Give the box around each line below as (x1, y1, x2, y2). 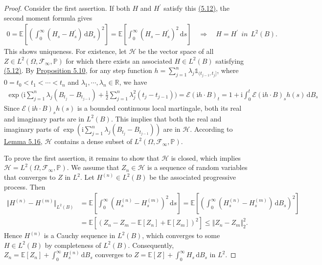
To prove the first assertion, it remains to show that (4, 152, 160, 163)
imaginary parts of (4, 124, 59, 134)
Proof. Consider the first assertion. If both (4, 3, 130, 13)
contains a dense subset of (54, 136, 132, 146)
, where (217, 65, 239, 75)
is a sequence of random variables (147, 162, 248, 172)
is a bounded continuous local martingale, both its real (77, 102, 242, 113)
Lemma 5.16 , (4, 136, 43, 146)
